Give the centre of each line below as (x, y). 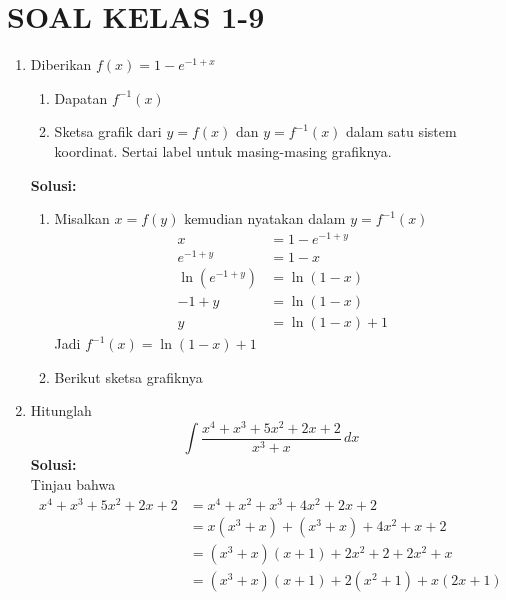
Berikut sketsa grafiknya (128, 376)
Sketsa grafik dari (108, 131)
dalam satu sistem (401, 131)
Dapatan (81, 97)
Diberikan (61, 64)
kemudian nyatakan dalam (265, 218)
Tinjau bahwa (73, 483)
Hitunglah (61, 410)
